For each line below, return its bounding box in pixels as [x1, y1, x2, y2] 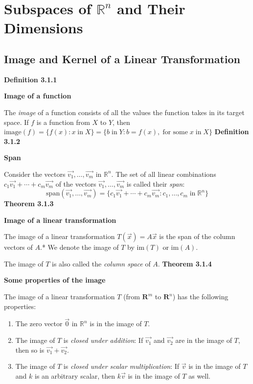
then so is [15, 344, 45, 355]
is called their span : [126, 178, 185, 189]
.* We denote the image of [40, 242, 119, 252]
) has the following [172, 291, 229, 302]
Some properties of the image [4, 275, 106, 285]
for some [162, 129, 188, 136]
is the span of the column [159, 231, 235, 241]
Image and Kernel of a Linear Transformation [4, 51, 240, 66]
